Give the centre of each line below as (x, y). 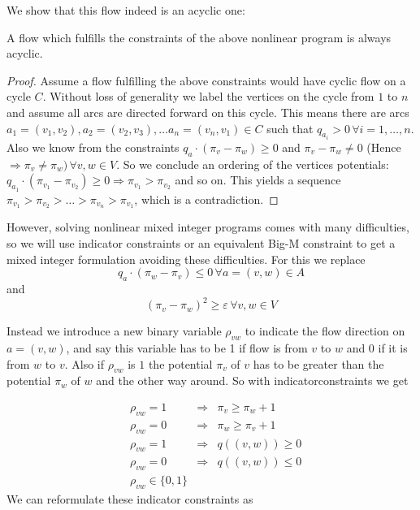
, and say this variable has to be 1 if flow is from (187, 347)
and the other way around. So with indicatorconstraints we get (252, 380)
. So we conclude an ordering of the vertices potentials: (253, 164)
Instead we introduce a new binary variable (114, 331)
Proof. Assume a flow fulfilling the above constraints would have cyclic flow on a (206, 80)
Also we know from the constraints (93, 147)
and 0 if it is (377, 347)
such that (290, 128)
